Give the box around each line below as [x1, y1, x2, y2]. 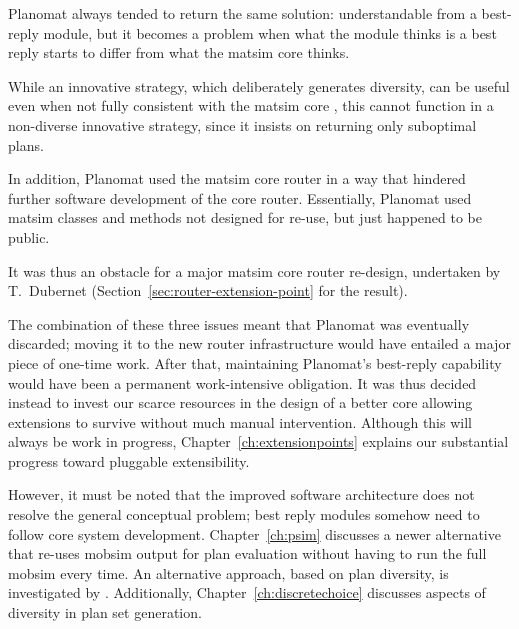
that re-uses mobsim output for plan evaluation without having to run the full [8, 543, 487, 564]
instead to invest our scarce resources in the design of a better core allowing [8, 392, 473, 413]
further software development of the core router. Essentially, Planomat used [8, 187, 472, 208]
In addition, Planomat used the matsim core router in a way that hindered [8, 168, 466, 189]
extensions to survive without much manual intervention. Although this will [8, 411, 472, 432]
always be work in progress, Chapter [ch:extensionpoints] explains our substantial [8, 431, 509, 452]
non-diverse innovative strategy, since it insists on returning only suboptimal [8, 114, 477, 135]
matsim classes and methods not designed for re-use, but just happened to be [8, 207, 482, 228]
